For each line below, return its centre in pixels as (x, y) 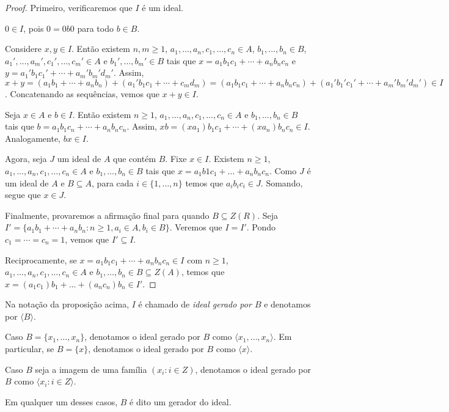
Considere (24, 49)
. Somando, (282, 182)
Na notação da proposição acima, (67, 304)
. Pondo (261, 227)
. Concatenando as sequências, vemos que (82, 93)
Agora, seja (26, 159)
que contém (135, 159)
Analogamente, (33, 138)
